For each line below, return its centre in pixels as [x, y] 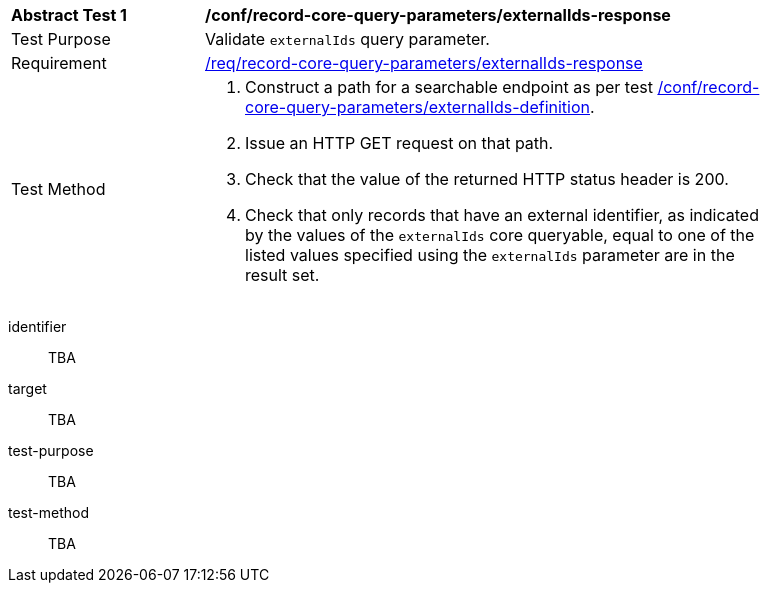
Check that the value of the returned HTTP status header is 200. [487, 179]
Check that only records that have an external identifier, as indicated [502, 215]
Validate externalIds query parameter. [347, 39]
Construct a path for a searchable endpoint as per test [449, 87]
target [27, 388]
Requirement [59, 63]
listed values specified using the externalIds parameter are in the [490, 255]
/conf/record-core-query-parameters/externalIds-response [438, 15]
